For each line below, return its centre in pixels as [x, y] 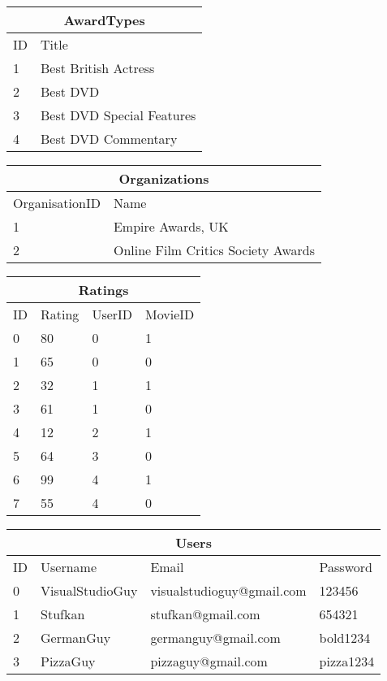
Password [346, 567]
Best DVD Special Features [118, 115]
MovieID [170, 314]
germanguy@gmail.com [215, 638]
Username [69, 567]
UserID [112, 314]
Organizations [164, 178]
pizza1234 [347, 661]
